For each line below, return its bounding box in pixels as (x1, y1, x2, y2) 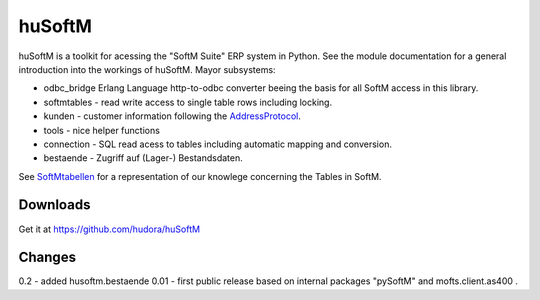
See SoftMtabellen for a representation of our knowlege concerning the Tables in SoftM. (18, 170, 382, 182)
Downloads (18, 196, 91, 214)
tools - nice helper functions (43, 124, 160, 136)
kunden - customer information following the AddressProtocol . (43, 110, 302, 122)
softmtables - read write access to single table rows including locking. (43, 96, 333, 108)
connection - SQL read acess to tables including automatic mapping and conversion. (43, 138, 392, 150)
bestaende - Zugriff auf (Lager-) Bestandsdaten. (43, 152, 244, 164)
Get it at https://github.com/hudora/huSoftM (18, 223, 200, 235)
